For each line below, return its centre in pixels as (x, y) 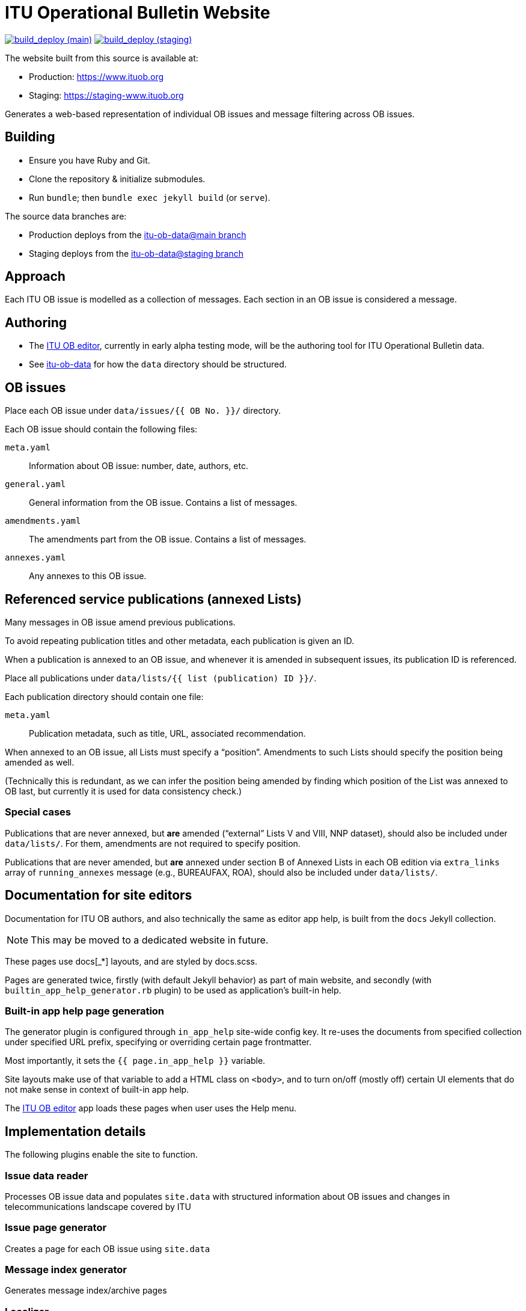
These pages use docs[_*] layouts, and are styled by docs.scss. (131, 961)
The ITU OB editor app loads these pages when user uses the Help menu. (151, 1108)
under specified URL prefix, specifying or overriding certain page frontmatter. (158, 1042)
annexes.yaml (35, 558)
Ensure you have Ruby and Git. (90, 160)
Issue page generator (56, 1228)
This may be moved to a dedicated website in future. (150, 940)
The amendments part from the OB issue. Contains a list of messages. (168, 539)
